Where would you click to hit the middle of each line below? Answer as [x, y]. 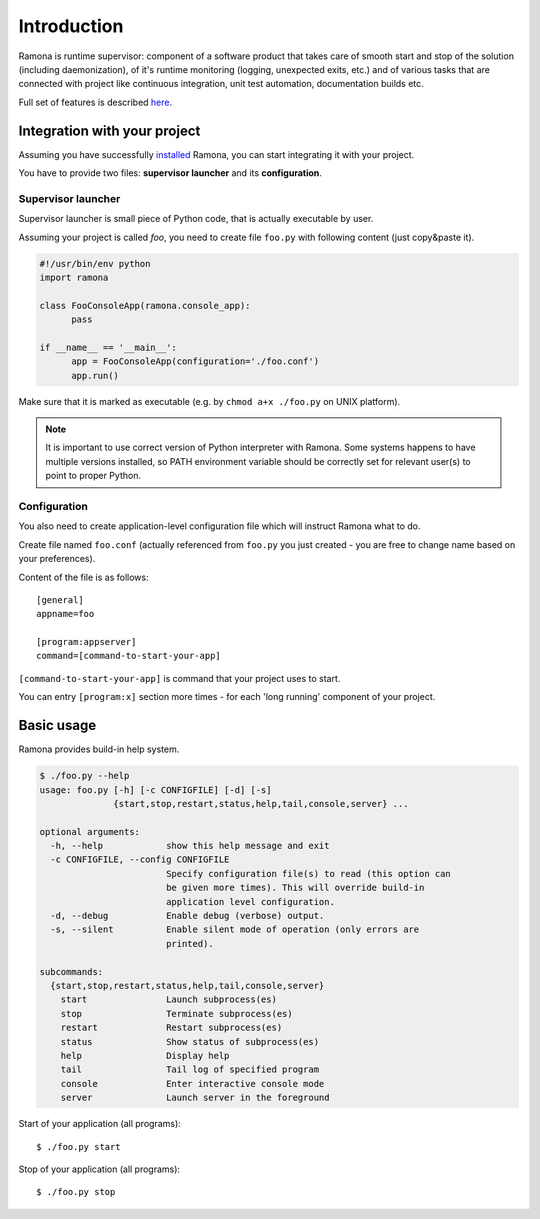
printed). [189, 943]
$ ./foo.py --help [84, 776]
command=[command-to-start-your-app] [129, 656]
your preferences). [57, 559]
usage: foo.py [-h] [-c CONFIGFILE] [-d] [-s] [155, 789]
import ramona [74, 277]
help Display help [145, 1055]
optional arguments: [89, 831]
